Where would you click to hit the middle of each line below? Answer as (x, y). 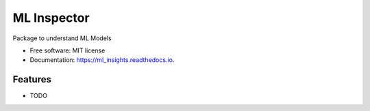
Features (32, 79)
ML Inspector (51, 18)
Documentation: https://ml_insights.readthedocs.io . (102, 60)
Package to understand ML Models (62, 38)
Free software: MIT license (67, 50)
